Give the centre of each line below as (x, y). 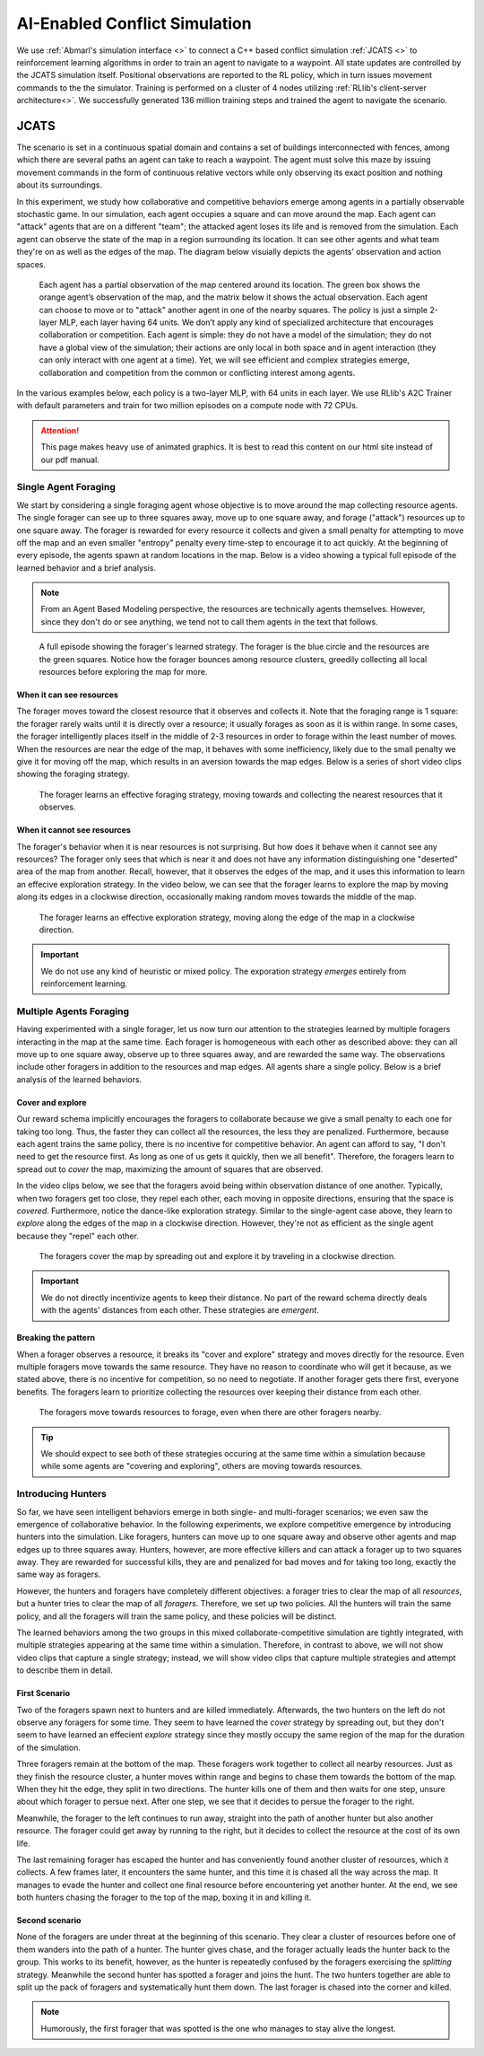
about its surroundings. (60, 185)
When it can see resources (67, 695)
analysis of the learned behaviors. (79, 1079)
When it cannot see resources (74, 830)
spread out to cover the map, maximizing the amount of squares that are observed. (170, 1169)
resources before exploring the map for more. (123, 672)
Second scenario (49, 1920)
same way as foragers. (59, 1574)
